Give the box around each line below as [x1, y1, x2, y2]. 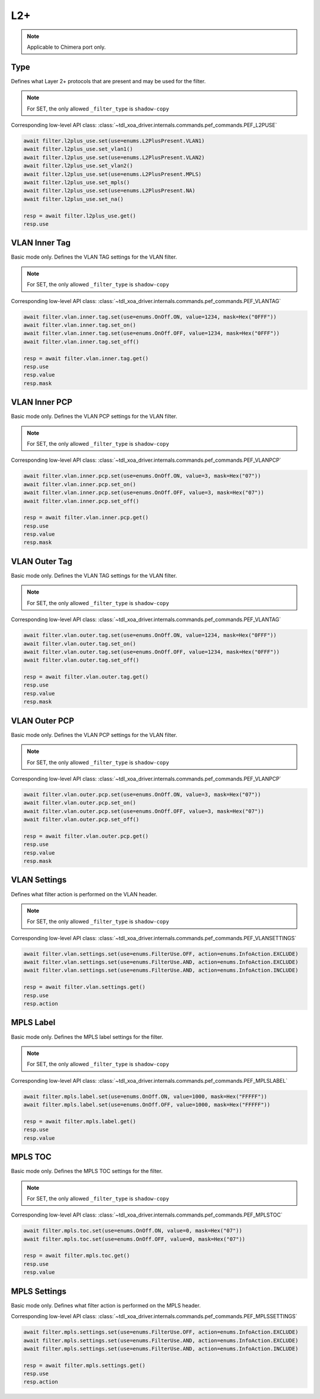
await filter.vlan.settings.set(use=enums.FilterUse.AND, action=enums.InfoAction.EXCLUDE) [23, 959, 299, 966]
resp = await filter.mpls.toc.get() [23, 1252, 130, 1259]
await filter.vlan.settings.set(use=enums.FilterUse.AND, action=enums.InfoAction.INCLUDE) [23, 967, 299, 974]
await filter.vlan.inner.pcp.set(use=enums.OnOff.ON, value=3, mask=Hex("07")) [23, 472, 261, 480]
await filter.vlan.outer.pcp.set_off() [23, 816, 139, 823]
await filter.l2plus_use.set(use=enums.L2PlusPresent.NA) [23, 187, 196, 194]
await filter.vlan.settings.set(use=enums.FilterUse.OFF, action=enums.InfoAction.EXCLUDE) [23, 950, 299, 957]
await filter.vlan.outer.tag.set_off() [23, 657, 139, 664]
